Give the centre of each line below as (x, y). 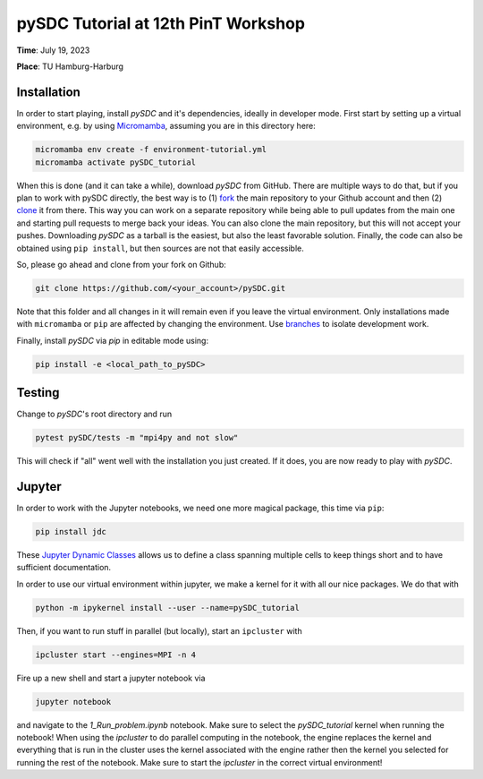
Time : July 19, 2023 (53, 50)
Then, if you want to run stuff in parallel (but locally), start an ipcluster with (160, 630)
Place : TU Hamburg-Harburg (70, 66)
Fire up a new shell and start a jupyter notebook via (111, 678)
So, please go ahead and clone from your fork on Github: (122, 264)
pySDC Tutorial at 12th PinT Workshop (161, 23)
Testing (38, 393)
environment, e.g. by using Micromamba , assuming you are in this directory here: (166, 126)
